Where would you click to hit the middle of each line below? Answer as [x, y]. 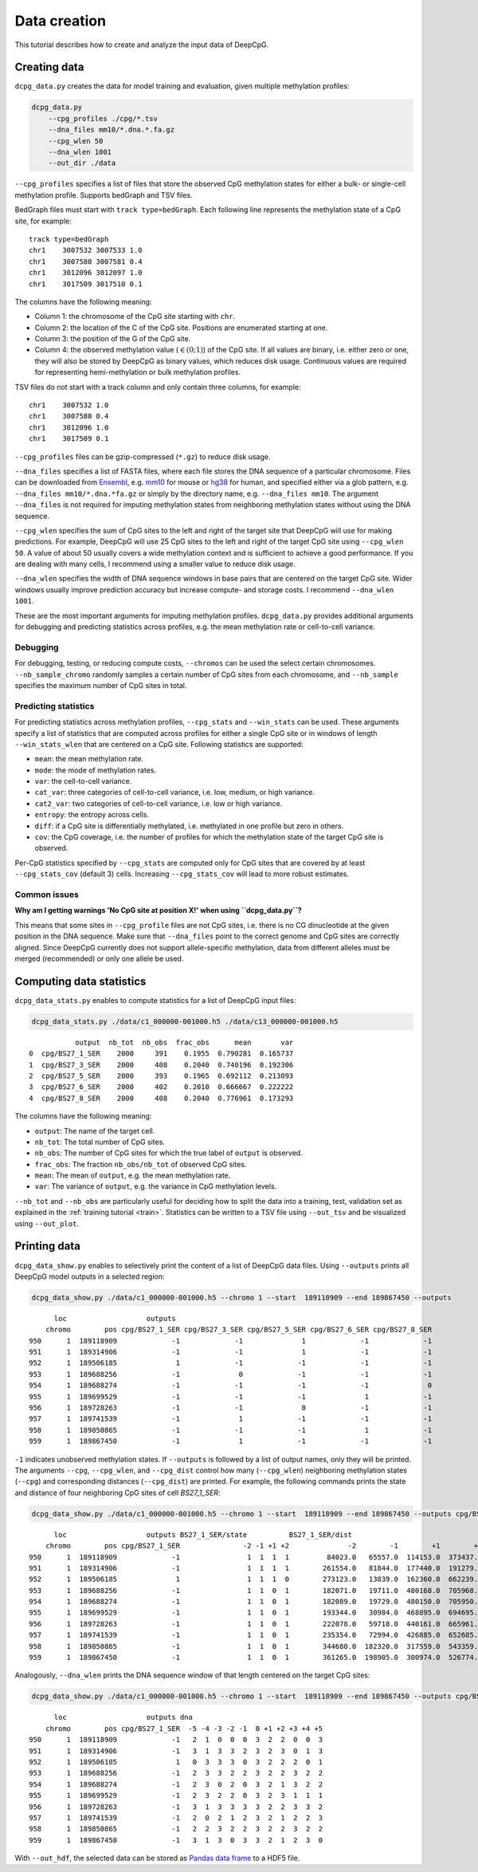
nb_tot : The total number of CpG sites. [100, 1142]
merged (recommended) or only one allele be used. [99, 958]
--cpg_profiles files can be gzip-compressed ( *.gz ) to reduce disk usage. [143, 456]
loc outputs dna [123, 1717]
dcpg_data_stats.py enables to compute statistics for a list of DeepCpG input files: [155, 1000]
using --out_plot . [47, 1223]
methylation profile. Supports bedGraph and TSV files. [104, 195]
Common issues [47, 895]
